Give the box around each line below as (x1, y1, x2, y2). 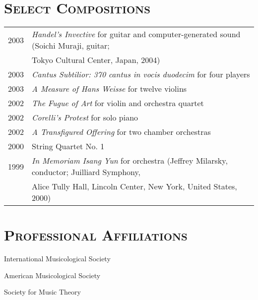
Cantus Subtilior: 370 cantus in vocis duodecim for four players (32, 68, 250, 80)
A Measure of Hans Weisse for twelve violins (32, 83, 187, 95)
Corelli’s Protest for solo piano (32, 112, 138, 123)
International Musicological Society (4, 253, 111, 264)
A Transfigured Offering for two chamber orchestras (32, 126, 211, 138)
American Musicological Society (4, 270, 101, 280)
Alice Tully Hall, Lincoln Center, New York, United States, (32, 180, 237, 192)
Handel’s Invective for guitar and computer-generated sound (32, 28, 241, 40)
